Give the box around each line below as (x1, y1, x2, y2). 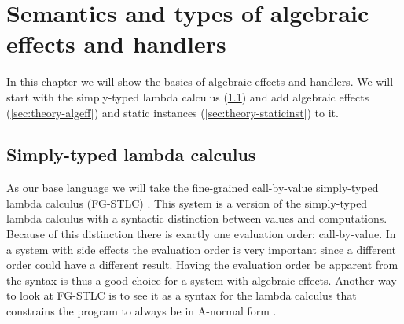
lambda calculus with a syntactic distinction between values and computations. (6, 210, 387, 226)
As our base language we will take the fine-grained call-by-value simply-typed (6, 179, 379, 196)
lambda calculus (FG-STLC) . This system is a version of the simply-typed (6, 194, 368, 211)
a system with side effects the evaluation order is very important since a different (6, 241, 397, 257)
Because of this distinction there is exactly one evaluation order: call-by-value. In (6, 226, 396, 242)
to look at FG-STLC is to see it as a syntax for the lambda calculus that (6, 287, 357, 304)
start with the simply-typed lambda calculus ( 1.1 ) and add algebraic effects (6, 88, 369, 105)
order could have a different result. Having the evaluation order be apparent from (6, 256, 398, 273)
